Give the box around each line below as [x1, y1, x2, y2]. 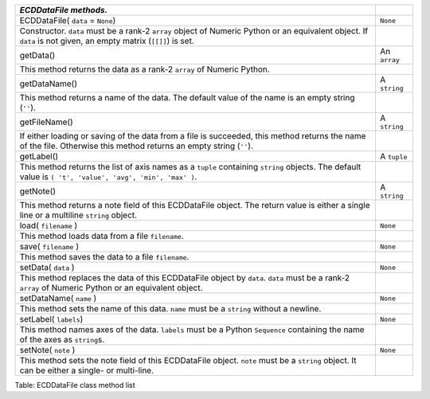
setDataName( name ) [19, 293, 97, 303]
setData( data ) [19, 262, 75, 272]
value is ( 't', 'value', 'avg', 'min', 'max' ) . [19, 171, 197, 182]
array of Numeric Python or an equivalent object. [19, 283, 203, 293]
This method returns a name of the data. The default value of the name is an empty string [19, 92, 355, 103]
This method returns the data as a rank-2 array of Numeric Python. [19, 64, 270, 75]
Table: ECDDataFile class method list [14, 381, 135, 389]
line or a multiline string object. [19, 209, 138, 221]
